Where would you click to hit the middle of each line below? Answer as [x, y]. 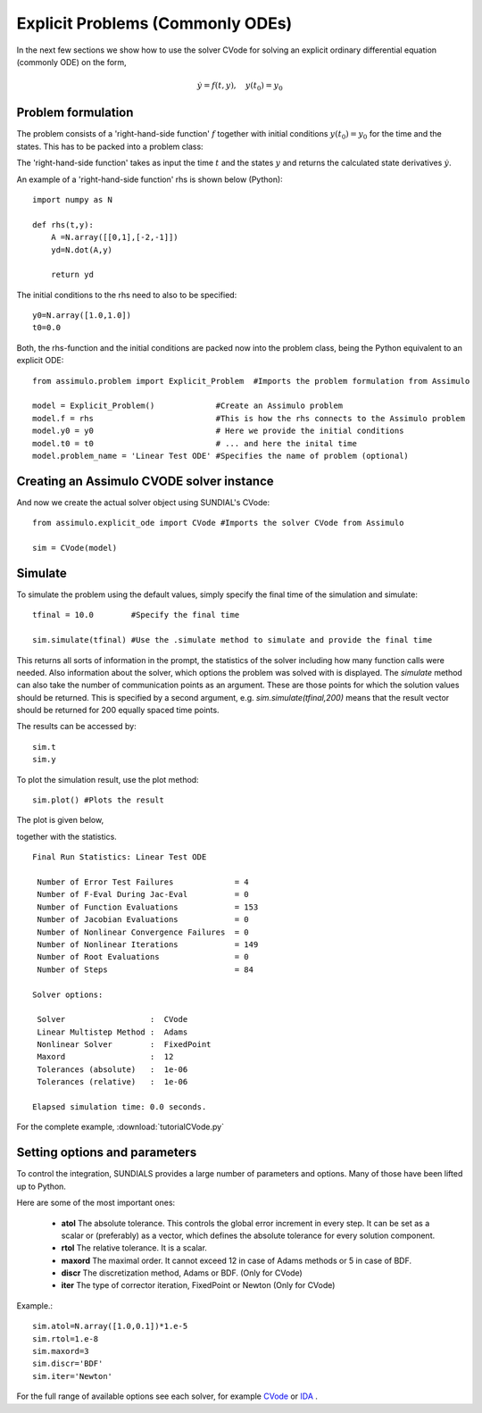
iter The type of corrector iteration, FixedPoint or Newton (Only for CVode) [198, 1285]
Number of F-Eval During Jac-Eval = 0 [143, 894]
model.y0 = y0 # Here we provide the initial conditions [218, 431]
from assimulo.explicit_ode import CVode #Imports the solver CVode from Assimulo [218, 523]
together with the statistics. [67, 836]
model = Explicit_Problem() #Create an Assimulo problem [188, 406]
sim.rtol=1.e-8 [66, 1338]
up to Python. [42, 1186]
